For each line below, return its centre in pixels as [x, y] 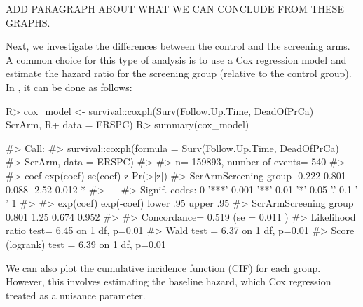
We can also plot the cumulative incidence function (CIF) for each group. [163, 267]
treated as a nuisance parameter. [76, 295]
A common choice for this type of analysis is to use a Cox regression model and [176, 59]
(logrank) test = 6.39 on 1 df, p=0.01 [86, 244]
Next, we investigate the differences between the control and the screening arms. [178, 46]
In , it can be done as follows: [69, 87]
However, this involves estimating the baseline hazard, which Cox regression [169, 281]
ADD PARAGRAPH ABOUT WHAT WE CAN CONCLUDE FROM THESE [175, 8]
